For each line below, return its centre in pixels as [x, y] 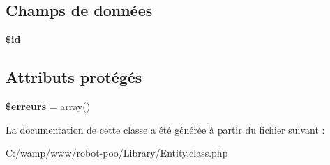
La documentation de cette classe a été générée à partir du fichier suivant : [165, 129]
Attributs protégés [74, 77]
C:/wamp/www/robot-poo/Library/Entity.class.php [117, 153]
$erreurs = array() [48, 106]
